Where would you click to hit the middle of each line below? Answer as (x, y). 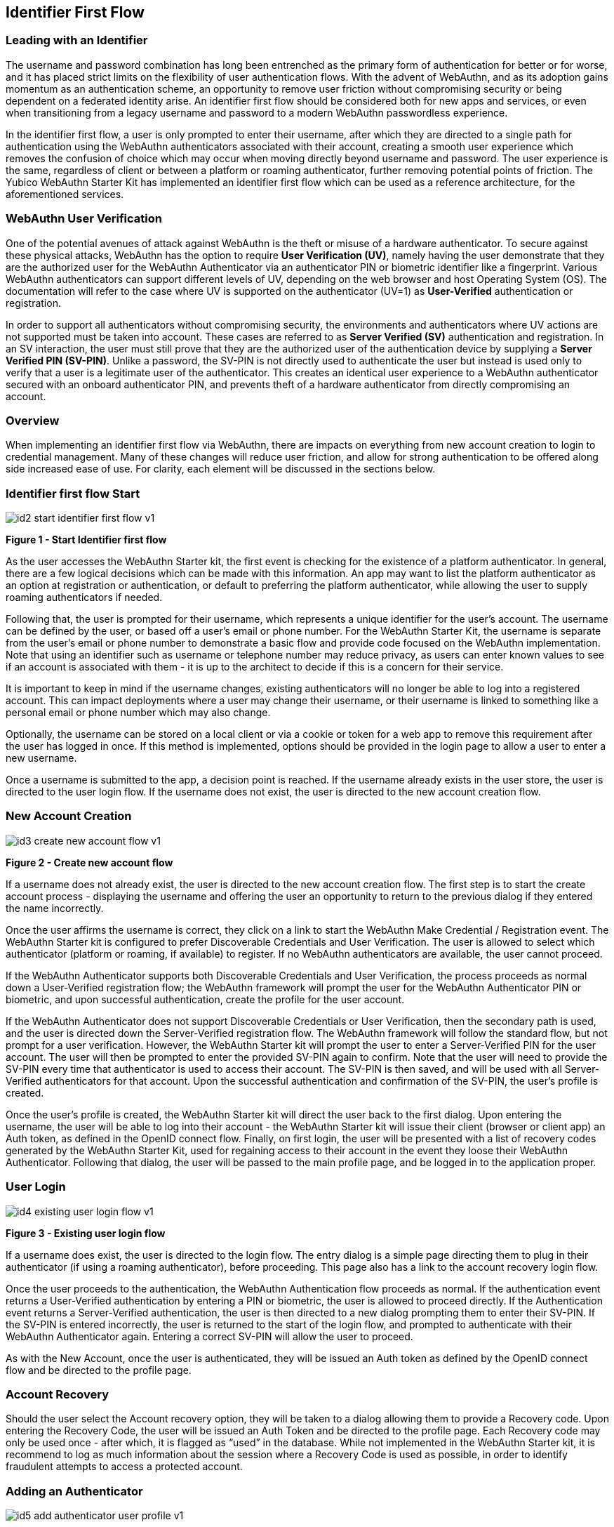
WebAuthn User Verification (84, 219)
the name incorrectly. (55, 908)
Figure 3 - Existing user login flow (86, 1233)
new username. (41, 758)
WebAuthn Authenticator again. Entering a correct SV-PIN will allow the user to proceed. (209, 1336)
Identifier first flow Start (73, 493)
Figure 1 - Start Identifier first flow (86, 540)
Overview (33, 420)
